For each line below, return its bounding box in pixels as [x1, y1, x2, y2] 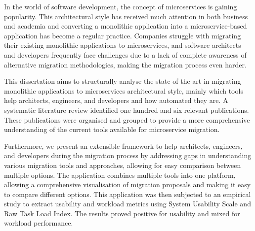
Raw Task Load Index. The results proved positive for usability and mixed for [4, 208, 240, 218]
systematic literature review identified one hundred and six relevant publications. [4, 104, 249, 115]
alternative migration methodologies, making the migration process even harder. [4, 59, 247, 69]
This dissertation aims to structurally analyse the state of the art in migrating [4, 76, 241, 86]
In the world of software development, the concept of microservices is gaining [4, 1, 237, 11]
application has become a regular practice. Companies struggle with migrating [4, 30, 241, 40]
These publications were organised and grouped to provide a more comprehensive [4, 114, 250, 125]
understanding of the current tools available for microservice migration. [4, 124, 220, 134]
